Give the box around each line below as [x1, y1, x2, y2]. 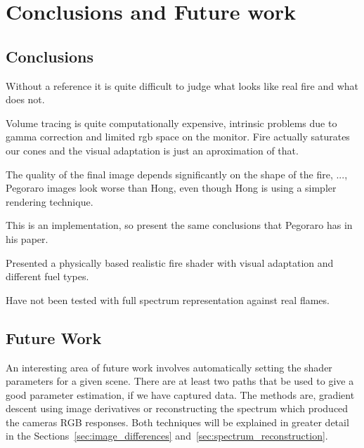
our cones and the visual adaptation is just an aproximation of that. [6, 143, 299, 157]
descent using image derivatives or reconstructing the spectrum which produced [6, 401, 349, 416]
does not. [6, 92, 45, 107]
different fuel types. [6, 269, 89, 284]
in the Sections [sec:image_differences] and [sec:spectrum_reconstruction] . [6, 428, 328, 443]
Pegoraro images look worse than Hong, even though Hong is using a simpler [6, 180, 337, 195]
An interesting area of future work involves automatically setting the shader [6, 360, 332, 374]
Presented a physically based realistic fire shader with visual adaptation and [6, 255, 334, 270]
